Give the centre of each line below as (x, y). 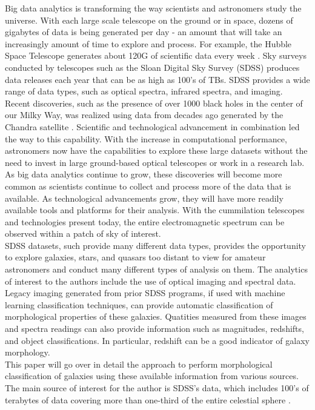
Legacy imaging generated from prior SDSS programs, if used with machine (145, 293)
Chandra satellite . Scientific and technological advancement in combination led (152, 126)
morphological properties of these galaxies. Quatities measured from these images (156, 316)
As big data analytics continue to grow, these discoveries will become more (144, 174)
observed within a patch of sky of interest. (83, 233)
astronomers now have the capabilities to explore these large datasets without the (156, 150)
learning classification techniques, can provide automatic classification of (139, 304)
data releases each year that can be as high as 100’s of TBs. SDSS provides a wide (157, 79)
